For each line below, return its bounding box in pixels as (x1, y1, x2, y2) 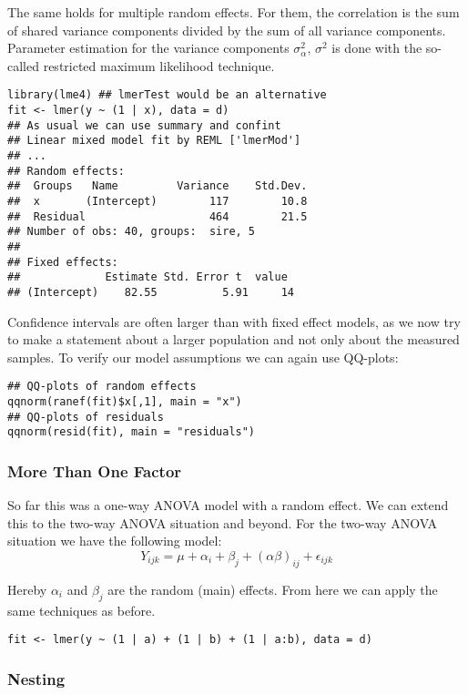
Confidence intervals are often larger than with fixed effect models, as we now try (7, 312, 461, 331)
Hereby (7, 579, 47, 598)
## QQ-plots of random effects (7, 380, 197, 393)
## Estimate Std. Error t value (7, 271, 288, 284)
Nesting (7, 667, 66, 690)
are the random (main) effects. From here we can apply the (107, 579, 438, 598)
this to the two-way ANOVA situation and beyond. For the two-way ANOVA (7, 513, 438, 532)
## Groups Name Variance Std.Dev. (7, 179, 308, 193)
